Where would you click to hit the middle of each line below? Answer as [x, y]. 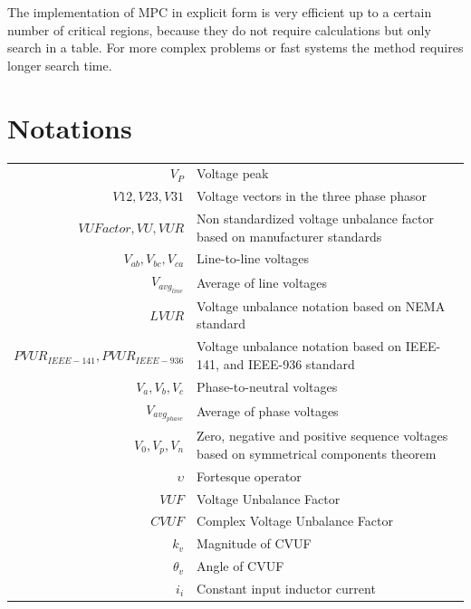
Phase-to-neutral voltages [267, 386]
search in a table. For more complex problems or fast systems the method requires [235, 48]
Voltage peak [233, 173]
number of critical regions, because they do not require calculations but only [219, 29]
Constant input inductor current [286, 588]
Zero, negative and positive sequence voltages [322, 436]
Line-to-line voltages [253, 258]
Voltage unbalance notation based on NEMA [321, 305]
